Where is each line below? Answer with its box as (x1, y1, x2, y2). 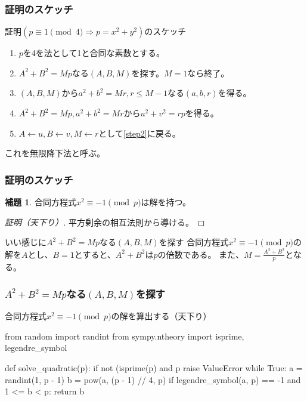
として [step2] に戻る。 (98, 127, 181, 139)
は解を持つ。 (141, 196, 191, 208)
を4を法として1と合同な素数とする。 (23, 47, 165, 59)
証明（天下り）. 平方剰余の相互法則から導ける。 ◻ (5, 215, 205, 228)
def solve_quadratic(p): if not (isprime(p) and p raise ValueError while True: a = (5, 362, 303, 374)
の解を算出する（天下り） (111, 310, 212, 322)
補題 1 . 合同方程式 (5, 196, 76, 208)
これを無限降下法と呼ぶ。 (5, 147, 105, 159)
